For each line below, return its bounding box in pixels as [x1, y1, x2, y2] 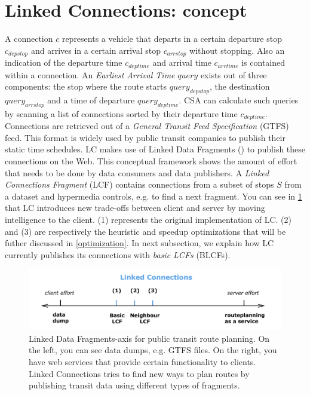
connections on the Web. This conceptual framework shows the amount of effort [5, 155, 297, 167]
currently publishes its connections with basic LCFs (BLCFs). [5, 248, 231, 261]
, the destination [210, 80, 270, 93]
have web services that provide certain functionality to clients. [29, 356, 256, 368]
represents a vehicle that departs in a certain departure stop [62, 32, 282, 45]
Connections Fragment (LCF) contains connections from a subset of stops [5, 178, 274, 191]
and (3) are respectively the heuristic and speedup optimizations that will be [5, 225, 286, 237]
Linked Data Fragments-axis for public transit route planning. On [29, 332, 270, 344]
